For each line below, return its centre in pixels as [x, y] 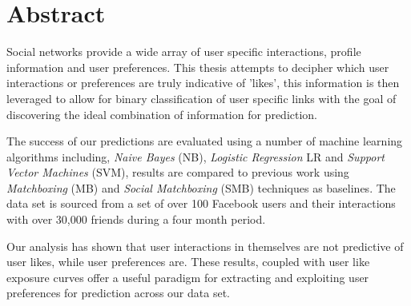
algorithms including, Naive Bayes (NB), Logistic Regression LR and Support [195, 156]
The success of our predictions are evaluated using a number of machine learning [205, 141]
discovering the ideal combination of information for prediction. [162, 114]
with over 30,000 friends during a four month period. [136, 219]
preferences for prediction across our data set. [118, 293]
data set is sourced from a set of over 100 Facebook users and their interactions [201, 203]
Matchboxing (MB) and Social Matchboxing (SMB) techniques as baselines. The [201, 187]
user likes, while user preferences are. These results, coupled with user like [188, 262]
